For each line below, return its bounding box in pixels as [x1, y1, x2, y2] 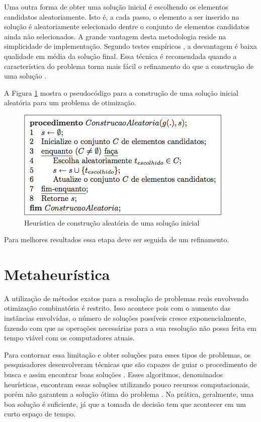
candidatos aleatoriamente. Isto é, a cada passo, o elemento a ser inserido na [4, 11, 239, 22]
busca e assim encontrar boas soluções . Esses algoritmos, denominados [4, 369, 223, 379]
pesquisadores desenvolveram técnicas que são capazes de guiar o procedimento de [4, 359, 257, 370]
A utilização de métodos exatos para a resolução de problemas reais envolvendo [4, 293, 248, 303]
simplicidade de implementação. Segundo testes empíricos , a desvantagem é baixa [4, 41, 257, 51]
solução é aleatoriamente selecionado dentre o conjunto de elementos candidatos [4, 21, 250, 32]
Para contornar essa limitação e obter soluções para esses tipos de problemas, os [4, 349, 251, 360]
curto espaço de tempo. [4, 408, 76, 419]
